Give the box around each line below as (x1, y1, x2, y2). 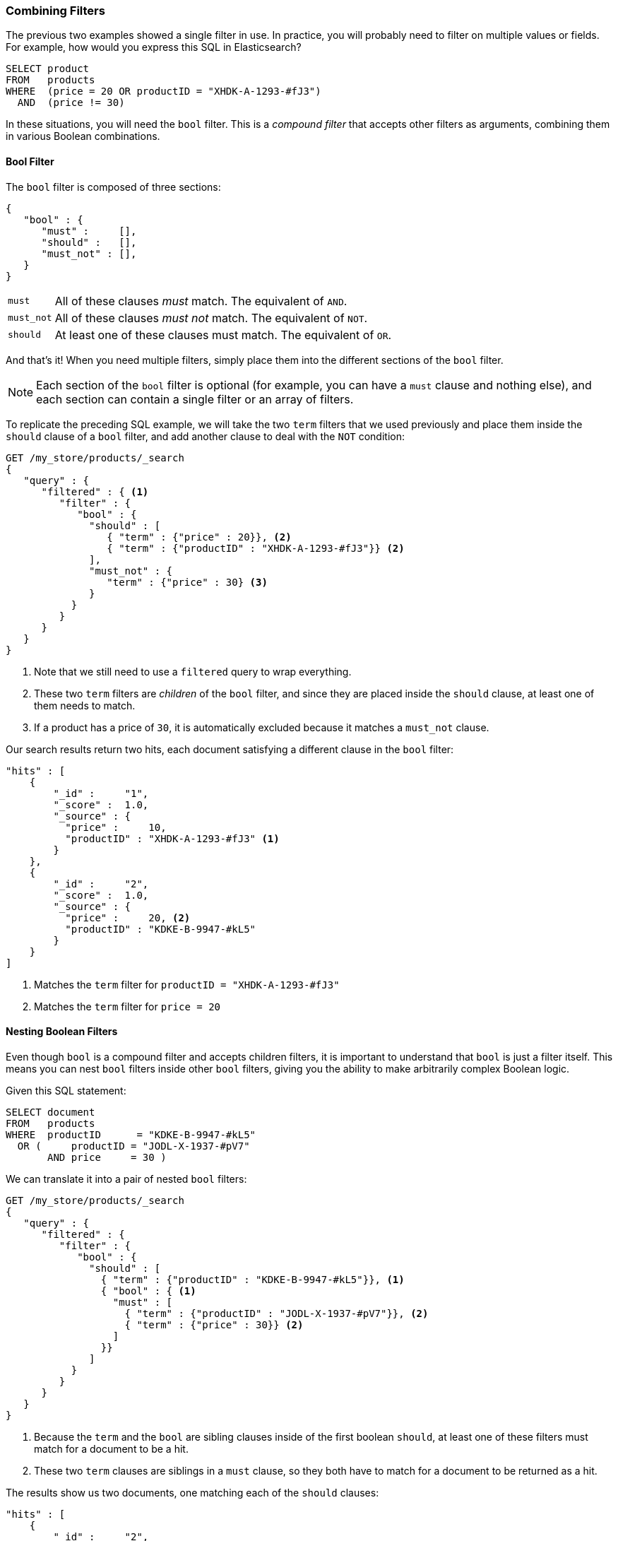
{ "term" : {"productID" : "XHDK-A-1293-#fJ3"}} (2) (107, 542, 405, 554)
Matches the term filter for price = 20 (34, 1000, 220, 1012)
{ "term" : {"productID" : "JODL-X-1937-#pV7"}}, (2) (124, 1307, 429, 1319)
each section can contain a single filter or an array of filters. (36, 391, 354, 406)
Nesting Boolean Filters (6, 1025, 118, 1038)
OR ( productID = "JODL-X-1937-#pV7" (17, 1140, 250, 1152)
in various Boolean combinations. (6, 130, 160, 143)
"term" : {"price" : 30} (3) (107, 576, 268, 588)
